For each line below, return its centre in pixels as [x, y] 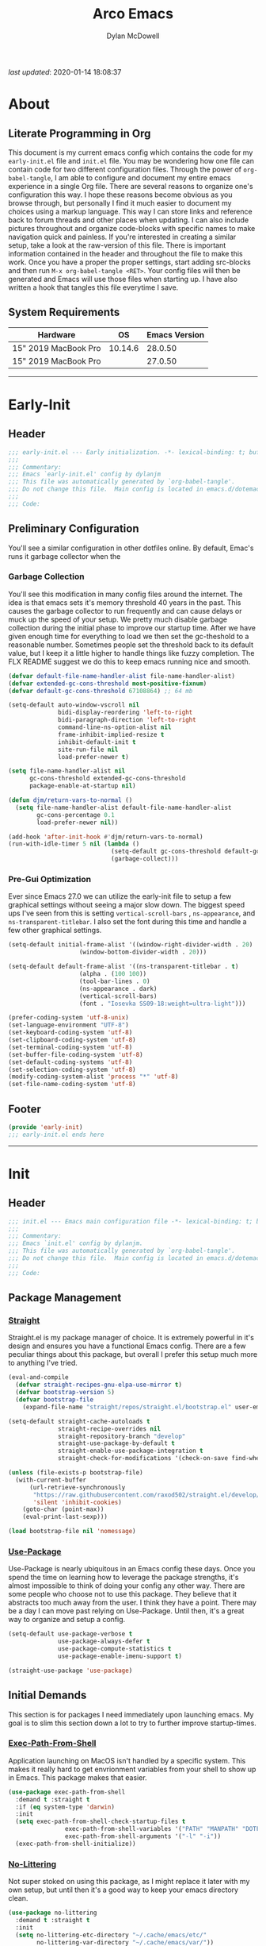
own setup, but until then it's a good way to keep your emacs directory [123, 1890]
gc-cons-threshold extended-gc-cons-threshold [107, 779]
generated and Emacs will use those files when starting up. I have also [123, 279]
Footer [25, 1109]
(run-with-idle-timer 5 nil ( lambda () [74, 844]
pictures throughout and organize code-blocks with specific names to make [132, 228]
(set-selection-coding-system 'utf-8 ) [72, 1069]
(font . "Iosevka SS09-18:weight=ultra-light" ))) [162, 1004]
